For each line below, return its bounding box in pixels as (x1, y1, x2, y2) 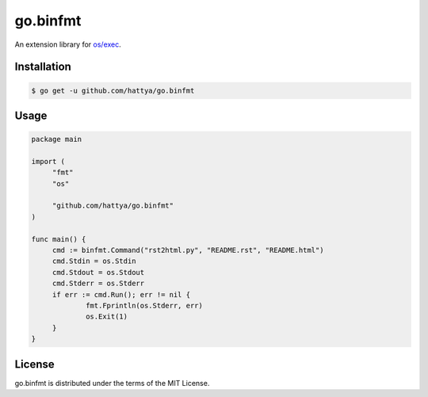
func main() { (31, 235, 86, 243)
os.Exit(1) (86, 312, 128, 321)
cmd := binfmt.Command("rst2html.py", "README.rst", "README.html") (52, 246, 324, 255)
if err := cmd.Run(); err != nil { (52, 290, 190, 299)
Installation (14, 60, 71, 74)
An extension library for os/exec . (14, 40, 122, 49)
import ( (31, 157, 66, 166)
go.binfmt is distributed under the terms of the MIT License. (14, 378, 210, 387)
